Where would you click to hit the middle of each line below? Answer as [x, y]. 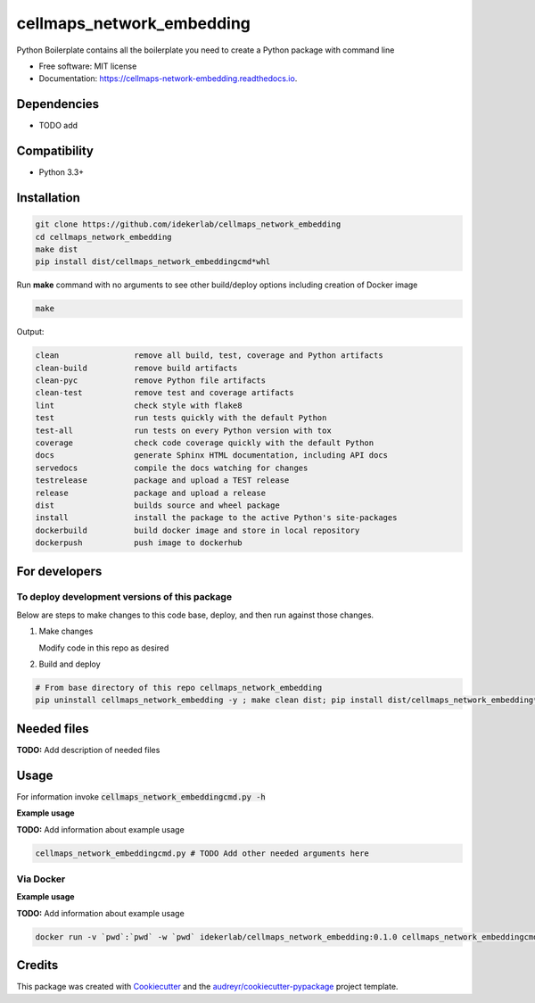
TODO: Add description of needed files [88, 750]
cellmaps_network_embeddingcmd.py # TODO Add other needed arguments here [202, 853]
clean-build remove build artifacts [136, 368]
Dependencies [58, 104]
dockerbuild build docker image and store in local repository [198, 530]
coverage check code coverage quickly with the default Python [205, 443]
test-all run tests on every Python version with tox [183, 430]
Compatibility [55, 151]
